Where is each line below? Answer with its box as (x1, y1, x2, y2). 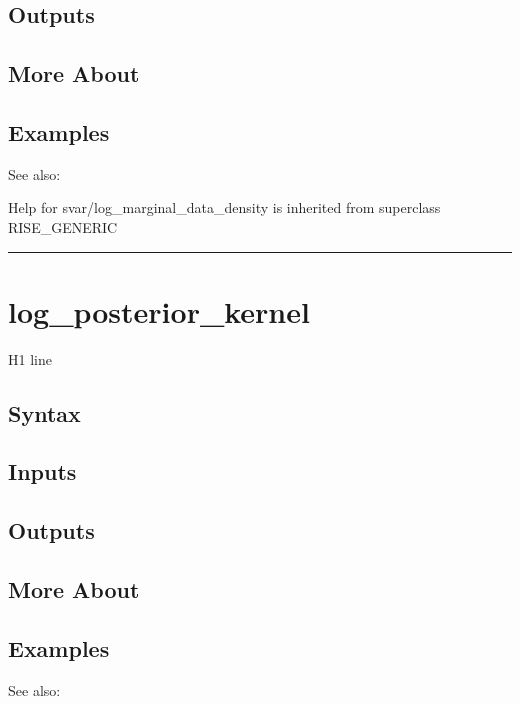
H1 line (8, 348, 52, 369)
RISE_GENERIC (8, 216, 118, 237)
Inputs (8, 456, 77, 487)
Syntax (8, 397, 81, 428)
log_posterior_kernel (8, 290, 310, 331)
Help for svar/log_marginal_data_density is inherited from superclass (8, 197, 441, 218)
